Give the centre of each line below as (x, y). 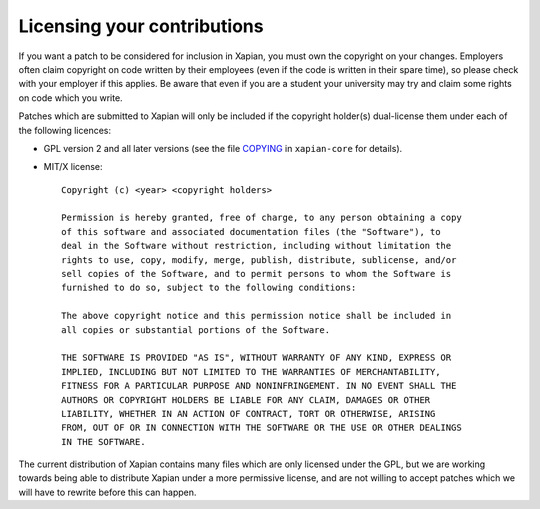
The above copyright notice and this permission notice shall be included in (256, 316)
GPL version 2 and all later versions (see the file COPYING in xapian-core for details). (223, 148)
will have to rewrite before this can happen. (107, 492)
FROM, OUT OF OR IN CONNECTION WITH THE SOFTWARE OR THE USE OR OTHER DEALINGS (261, 428)
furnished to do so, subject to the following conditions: (209, 288)
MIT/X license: (73, 167)
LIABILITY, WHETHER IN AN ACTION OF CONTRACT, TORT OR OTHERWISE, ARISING (248, 413)
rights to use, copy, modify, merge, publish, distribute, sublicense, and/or (259, 259)
